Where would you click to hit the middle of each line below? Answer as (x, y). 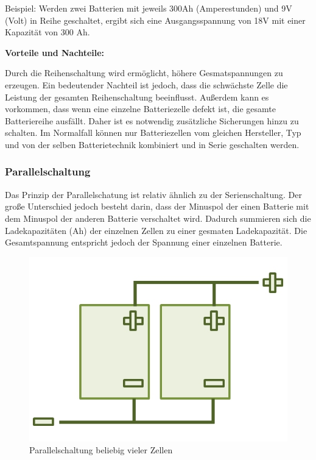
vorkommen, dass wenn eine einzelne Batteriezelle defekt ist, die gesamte (140, 109)
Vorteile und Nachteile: (55, 52)
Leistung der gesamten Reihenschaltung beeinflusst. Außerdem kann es (137, 97)
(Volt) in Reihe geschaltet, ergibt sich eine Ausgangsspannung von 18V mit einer (155, 20)
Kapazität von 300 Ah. (47, 32)
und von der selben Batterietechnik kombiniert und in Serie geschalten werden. (152, 144)
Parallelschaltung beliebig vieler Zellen (101, 450)
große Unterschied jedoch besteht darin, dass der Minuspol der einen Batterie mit (157, 206)
